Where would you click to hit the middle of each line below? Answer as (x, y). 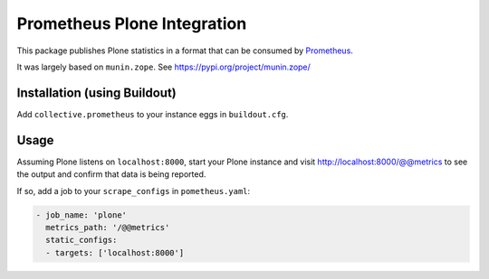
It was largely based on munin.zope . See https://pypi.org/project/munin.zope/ (164, 67)
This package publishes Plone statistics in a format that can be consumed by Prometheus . (185, 51)
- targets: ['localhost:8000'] (115, 252)
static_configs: (81, 240)
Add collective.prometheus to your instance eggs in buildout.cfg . (153, 114)
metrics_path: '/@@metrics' (108, 227)
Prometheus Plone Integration (132, 23)
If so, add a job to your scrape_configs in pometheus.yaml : (134, 191)
